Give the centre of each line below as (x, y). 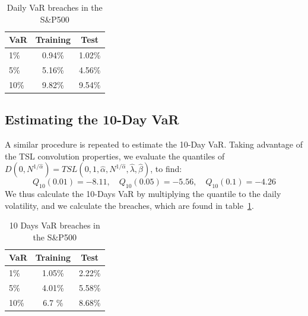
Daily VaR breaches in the (55, 7)
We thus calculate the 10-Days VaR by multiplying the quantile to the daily (143, 193)
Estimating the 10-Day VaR (92, 119)
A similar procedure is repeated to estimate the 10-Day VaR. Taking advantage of (154, 144)
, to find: (166, 169)
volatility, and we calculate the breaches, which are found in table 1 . (129, 205)
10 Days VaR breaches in (55, 225)
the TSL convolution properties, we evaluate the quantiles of (115, 156)
